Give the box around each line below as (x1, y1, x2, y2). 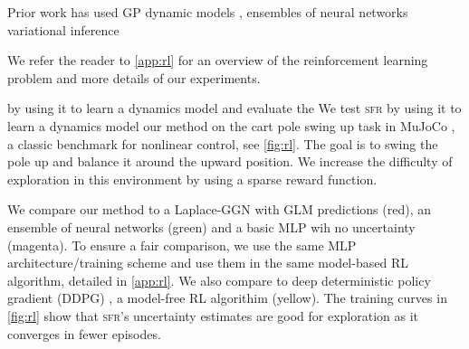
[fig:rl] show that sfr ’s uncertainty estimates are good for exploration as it (7, 306, 419, 325)
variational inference (7, 20, 120, 39)
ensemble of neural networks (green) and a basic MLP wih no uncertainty (7, 217, 416, 236)
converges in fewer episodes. (7, 324, 161, 343)
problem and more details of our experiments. (7, 68, 261, 87)
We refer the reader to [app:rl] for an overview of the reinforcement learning (7, 51, 428, 70)
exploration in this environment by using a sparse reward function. (7, 169, 378, 188)
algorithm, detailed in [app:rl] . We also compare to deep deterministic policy (7, 270, 431, 289)
